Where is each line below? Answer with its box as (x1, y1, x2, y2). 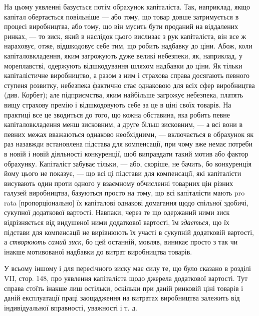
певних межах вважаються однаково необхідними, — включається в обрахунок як (4, 128, 254, 139)
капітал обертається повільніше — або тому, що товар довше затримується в (4, 11, 239, 21)
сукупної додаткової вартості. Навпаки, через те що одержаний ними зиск (4, 207, 230, 217)
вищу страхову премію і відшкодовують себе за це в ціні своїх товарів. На (4, 99, 231, 109)
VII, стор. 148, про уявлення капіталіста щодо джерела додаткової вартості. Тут (4, 273, 248, 283)
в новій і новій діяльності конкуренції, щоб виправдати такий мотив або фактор (4, 148, 248, 158)
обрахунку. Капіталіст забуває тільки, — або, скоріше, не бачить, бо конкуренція (4, 158, 251, 168)
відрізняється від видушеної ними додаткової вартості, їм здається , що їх (4, 217, 229, 227)
